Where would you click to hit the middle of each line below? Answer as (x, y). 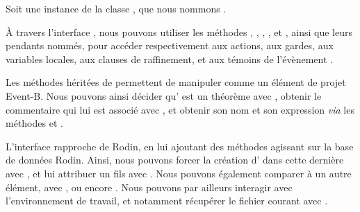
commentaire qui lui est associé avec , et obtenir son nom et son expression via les (180, 109)
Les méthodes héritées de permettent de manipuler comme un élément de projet (176, 82)
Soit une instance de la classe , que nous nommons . (116, 8)
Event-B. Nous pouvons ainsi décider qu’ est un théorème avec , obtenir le (164, 95)
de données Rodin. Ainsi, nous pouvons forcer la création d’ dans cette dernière (175, 160)
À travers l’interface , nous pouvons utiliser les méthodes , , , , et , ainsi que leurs (179, 32)
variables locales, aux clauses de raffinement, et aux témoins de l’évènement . (169, 59)
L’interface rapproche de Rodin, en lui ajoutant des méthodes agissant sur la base (180, 146)
